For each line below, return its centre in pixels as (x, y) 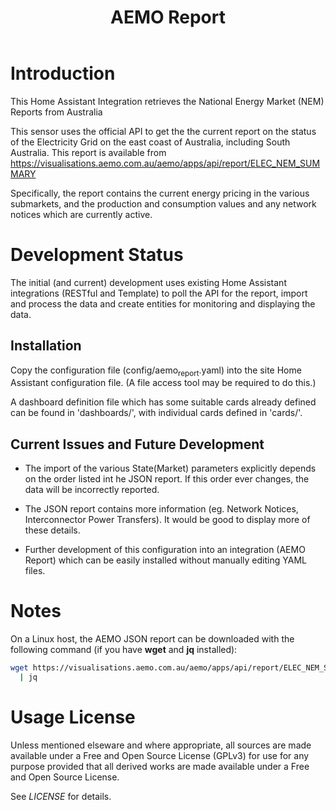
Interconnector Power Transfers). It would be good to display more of (167, 520)
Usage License (73, 717)
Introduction (63, 73)
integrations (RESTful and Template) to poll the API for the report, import (159, 293)
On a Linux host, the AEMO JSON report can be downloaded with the (152, 639)
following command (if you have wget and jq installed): (124, 650)
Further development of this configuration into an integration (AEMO (165, 550)
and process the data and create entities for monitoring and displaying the (163, 303)
